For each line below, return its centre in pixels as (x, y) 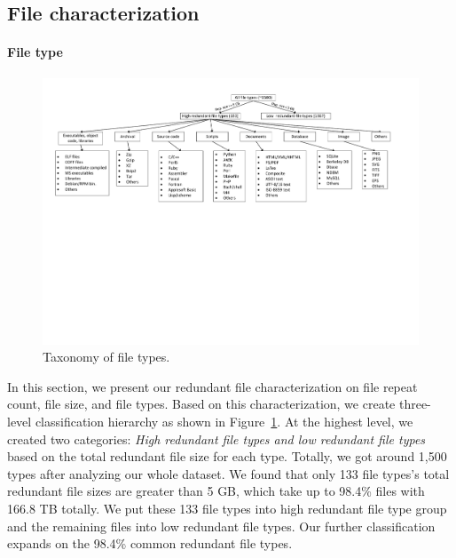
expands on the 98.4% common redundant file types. (150, 543)
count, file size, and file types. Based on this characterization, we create (201, 404)
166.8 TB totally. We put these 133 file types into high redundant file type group (227, 508)
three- (415, 404)
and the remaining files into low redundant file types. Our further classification (221, 526)
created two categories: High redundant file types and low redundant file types (216, 438)
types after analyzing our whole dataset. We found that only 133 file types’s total (228, 473)
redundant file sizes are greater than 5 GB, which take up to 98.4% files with (216, 491)
